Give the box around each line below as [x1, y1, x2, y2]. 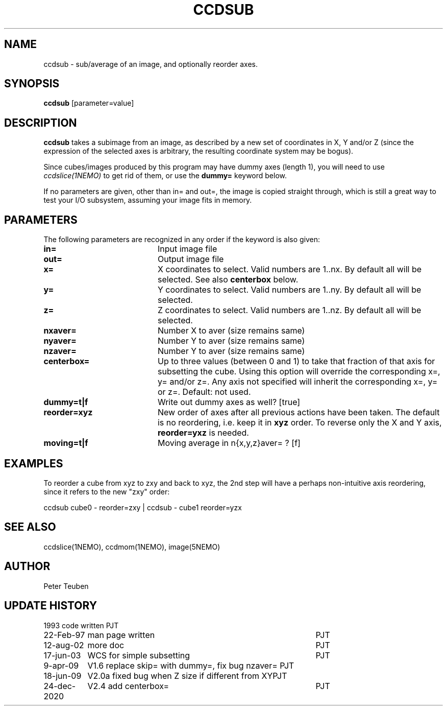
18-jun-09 [43, 670, 82, 681]
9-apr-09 [43, 660, 79, 671]
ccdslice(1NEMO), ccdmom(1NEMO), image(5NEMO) [43, 542, 220, 551]
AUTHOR [4, 560, 51, 573]
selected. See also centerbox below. [157, 274, 299, 285]
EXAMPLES [4, 457, 63, 470]
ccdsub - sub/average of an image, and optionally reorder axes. [43, 59, 258, 68]
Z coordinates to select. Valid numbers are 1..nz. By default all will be [157, 305, 421, 316]
